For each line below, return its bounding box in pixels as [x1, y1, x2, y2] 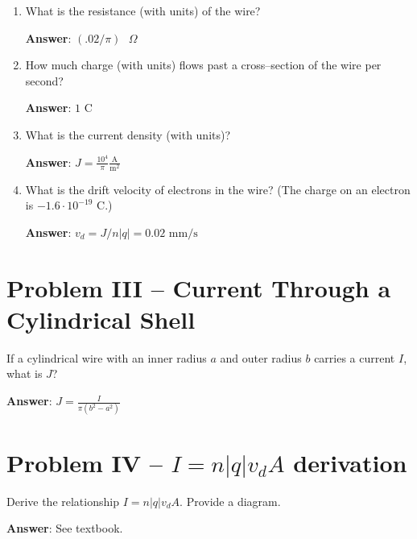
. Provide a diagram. [180, 492, 281, 509]
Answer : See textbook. [6, 520, 123, 537]
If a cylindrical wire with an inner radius [6, 349, 207, 366]
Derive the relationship [6, 492, 119, 509]
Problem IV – [6, 446, 163, 479]
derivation [293, 446, 407, 479]
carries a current [314, 349, 395, 366]
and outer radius [220, 349, 302, 366]
